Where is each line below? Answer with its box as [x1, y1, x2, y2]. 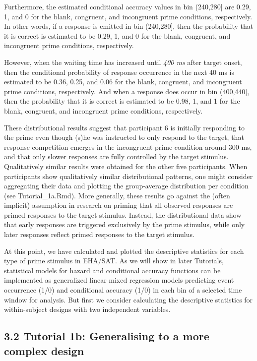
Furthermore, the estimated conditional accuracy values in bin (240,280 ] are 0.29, [4, 1, 251, 11]
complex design [4, 343, 84, 358]
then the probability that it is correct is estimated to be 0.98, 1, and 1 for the [4, 96, 240, 106]
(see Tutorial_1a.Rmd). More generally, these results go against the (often [4, 190, 230, 200]
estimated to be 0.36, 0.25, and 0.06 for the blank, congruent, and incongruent [4, 76, 242, 87]
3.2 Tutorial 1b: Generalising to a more [4, 328, 209, 344]
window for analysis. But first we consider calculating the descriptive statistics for [4, 294, 253, 304]
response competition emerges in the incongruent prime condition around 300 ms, [4, 141, 252, 152]
